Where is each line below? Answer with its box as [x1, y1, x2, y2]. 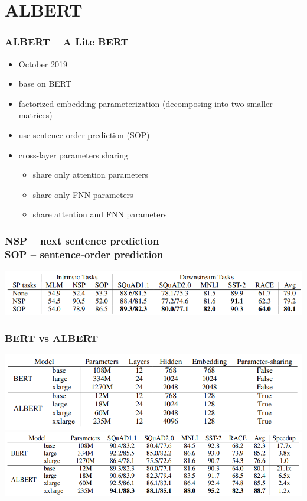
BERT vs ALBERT [5, 330, 99, 345]
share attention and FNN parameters [32, 208, 167, 220]
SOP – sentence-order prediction [5, 246, 164, 261]
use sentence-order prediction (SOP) [18, 128, 150, 141]
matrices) [18, 109, 53, 121]
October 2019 [18, 57, 67, 70]
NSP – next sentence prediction [5, 233, 159, 248]
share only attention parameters [32, 168, 149, 181]
